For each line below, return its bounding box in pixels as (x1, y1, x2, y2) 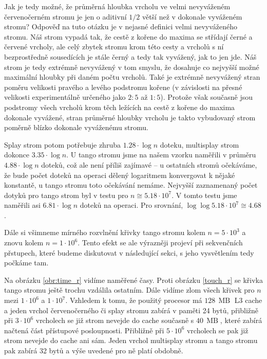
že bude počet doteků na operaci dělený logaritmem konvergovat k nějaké (4, 169, 235, 180)
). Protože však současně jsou (160, 92, 253, 102)
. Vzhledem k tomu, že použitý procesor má (65, 295, 202, 306)
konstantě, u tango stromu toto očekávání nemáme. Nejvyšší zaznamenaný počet (4, 179, 258, 190)
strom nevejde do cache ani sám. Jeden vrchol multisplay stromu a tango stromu (4, 335, 258, 346)
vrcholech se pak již (186, 325, 249, 335)
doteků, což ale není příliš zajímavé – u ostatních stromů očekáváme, (41, 159, 257, 170)
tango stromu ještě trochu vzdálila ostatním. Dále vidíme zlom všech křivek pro (4, 284, 255, 295)
